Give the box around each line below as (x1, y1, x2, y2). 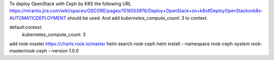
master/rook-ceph (9, 48, 48, 54)
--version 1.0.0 (48, 48, 79, 54)
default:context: (9, 24, 43, 31)
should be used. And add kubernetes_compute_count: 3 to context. (67, 15, 208, 21)
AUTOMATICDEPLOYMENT (9, 15, 66, 21)
